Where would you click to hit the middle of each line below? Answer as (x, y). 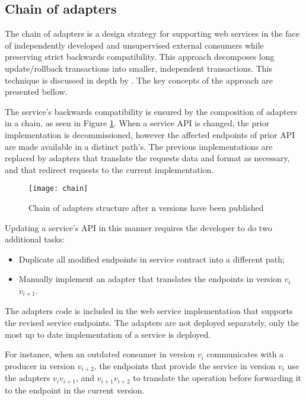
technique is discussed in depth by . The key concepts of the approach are (139, 80)
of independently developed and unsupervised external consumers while (134, 45)
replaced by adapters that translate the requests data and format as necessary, (147, 158)
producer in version (40, 365)
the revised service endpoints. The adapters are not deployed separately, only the (152, 322)
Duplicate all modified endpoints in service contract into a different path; (152, 259)
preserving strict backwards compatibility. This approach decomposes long (140, 57)
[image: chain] (58, 189)
